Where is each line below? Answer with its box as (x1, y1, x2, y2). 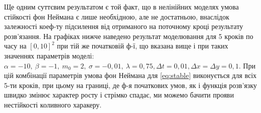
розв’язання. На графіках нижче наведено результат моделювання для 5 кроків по (4, 30, 253, 41)
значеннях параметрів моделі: (4, 50, 94, 60)
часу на (4, 40, 27, 51)
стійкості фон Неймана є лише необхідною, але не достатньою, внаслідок (4, 11, 229, 21)
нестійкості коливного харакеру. (4, 99, 102, 109)
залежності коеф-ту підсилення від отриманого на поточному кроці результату (4, 21, 243, 31)
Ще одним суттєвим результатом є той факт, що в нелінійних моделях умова (4, 1, 239, 11)
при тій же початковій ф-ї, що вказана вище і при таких (57, 40, 228, 51)
